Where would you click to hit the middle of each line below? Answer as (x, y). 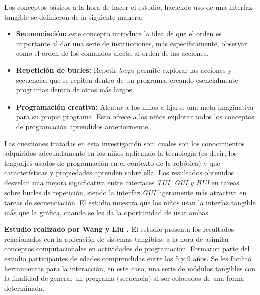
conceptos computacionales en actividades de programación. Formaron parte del (127, 249)
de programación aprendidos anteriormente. (83, 126)
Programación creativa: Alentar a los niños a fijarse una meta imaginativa (135, 106)
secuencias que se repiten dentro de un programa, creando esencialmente (127, 80)
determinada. (24, 288)
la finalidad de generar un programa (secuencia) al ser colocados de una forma (124, 278)
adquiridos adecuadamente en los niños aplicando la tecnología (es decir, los (121, 153)
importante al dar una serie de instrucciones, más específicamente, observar (132, 43)
